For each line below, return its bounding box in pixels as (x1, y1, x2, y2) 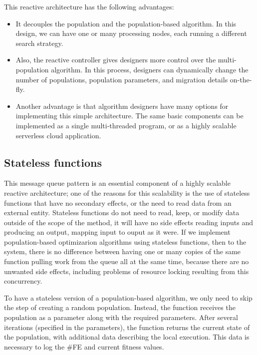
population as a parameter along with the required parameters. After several (4, 312, 238, 323)
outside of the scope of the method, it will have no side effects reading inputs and (4, 217, 253, 227)
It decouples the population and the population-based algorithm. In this (15, 18, 237, 28)
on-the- (230, 74, 252, 84)
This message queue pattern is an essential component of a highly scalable (4, 178, 231, 188)
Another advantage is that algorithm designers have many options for (15, 100, 229, 111)
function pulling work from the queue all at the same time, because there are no (4, 256, 249, 267)
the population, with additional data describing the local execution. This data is (4, 332, 250, 342)
